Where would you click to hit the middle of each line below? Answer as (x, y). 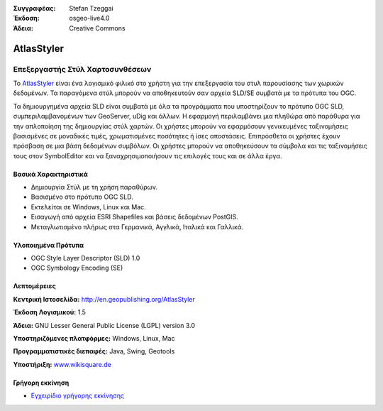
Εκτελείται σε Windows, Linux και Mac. (89, 207)
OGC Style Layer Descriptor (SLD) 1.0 (85, 258)
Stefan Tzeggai (91, 8)
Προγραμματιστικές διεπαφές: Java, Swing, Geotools (94, 351)
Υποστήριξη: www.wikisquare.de (62, 364)
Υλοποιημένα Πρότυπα (49, 245)
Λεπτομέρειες (34, 286)
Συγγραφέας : (34, 8)
